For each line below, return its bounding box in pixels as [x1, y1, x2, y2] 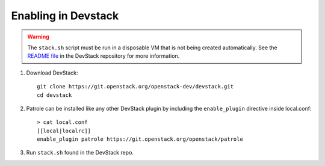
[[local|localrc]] [37, 127, 91, 134]
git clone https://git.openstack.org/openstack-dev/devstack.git [37, 83, 234, 90]
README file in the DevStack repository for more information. [27, 52, 180, 60]
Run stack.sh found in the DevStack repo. [26, 149, 134, 156]
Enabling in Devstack [11, 9, 119, 22]
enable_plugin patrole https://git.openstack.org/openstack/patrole [37, 136, 243, 143]
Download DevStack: [26, 69, 78, 76]
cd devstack [37, 91, 72, 99]
